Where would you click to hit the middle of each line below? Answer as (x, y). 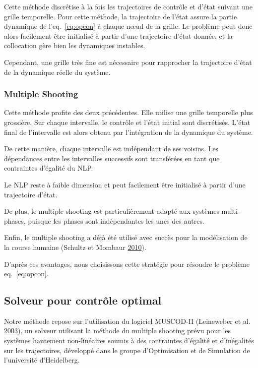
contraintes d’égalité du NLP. (49, 168)
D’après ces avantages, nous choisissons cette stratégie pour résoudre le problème (127, 264)
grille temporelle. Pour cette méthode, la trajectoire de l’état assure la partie (121, 16)
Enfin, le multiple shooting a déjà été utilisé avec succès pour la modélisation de (126, 237)
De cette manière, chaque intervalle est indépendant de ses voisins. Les (111, 149)
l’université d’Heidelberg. (42, 360)
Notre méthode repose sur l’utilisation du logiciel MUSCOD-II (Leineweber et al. (127, 321)
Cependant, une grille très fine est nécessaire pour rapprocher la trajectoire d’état (128, 62)
